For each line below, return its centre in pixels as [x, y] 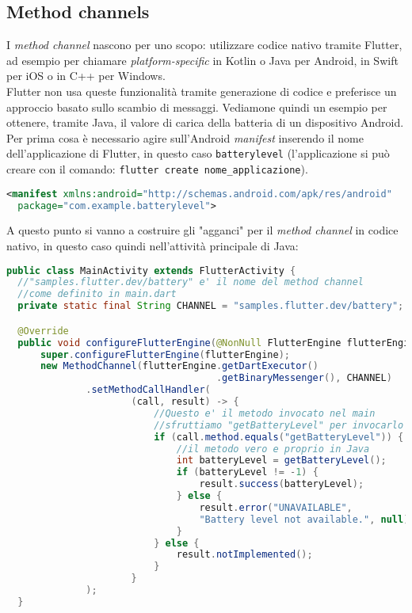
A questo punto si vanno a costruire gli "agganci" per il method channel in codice [202, 230]
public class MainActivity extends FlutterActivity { [151, 270]
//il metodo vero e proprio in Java [273, 449]
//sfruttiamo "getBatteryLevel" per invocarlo [279, 425]
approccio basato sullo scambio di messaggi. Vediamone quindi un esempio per [197, 107]
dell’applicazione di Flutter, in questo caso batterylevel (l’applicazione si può [198, 153]
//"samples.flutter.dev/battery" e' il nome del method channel [191, 282]
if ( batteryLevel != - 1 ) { [247, 472]
